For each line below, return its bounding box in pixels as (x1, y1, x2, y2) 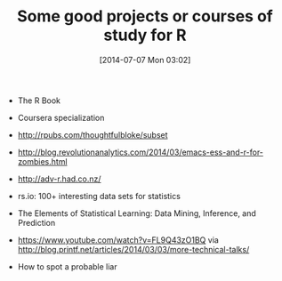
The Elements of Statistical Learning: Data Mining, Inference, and (17, 207, 256, 219)
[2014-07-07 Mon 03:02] (99, 54, 191, 65)
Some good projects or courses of (16, 6, 273, 27)
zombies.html (17, 156, 68, 166)
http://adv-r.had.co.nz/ (17, 173, 101, 184)
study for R (103, 25, 187, 45)
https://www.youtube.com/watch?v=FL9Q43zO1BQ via (17, 234, 220, 245)
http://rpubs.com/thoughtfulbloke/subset (17, 129, 168, 140)
